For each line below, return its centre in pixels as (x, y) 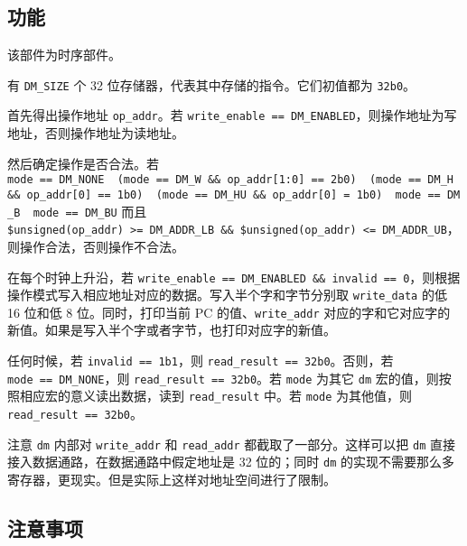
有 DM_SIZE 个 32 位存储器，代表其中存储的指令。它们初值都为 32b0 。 (212, 84)
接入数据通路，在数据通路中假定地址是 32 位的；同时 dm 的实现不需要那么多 (231, 462)
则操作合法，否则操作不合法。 (96, 246)
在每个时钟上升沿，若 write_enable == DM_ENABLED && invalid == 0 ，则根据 (234, 277)
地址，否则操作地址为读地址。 (96, 133)
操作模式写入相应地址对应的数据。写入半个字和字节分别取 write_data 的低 (227, 295)
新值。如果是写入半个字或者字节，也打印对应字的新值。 (172, 330)
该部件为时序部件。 (64, 55)
